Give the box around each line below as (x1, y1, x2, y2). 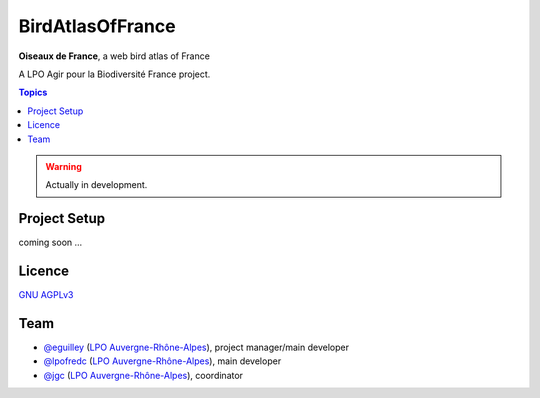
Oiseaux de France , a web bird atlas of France (18, 50, 210, 62)
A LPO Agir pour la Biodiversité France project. (18, 68, 211, 80)
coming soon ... (18, 236, 83, 249)
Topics (18, 86, 48, 99)
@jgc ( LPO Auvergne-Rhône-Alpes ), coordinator (43, 369, 244, 381)
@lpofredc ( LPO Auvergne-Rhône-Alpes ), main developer (43, 355, 282, 367)
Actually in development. (45, 179, 148, 191)
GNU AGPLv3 (18, 289, 74, 301)
